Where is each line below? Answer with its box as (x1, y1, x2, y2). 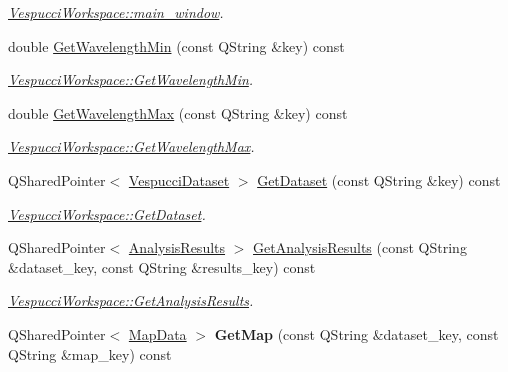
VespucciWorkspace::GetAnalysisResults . (8, 290, 254, 311)
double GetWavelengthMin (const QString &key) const (8, 35, 345, 56)
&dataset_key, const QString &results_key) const (8, 256, 316, 277)
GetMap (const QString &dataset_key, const (214, 323, 499, 344)
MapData (128, 323, 187, 344)
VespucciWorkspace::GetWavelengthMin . (8, 69, 254, 90)
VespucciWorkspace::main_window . (8, 2, 224, 22)
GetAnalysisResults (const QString (253, 237, 467, 258)
